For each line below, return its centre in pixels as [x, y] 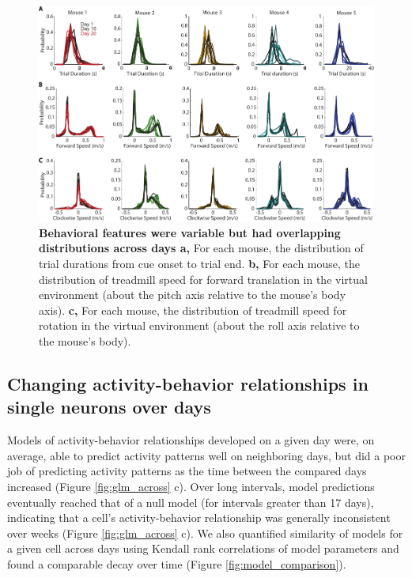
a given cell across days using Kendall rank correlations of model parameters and [203, 548]
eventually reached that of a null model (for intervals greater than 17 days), [191, 502]
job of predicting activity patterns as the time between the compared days [187, 471]
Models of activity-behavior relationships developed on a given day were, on [191, 440]
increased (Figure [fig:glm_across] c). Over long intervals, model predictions [191, 486]
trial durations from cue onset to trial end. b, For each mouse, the [200, 263]
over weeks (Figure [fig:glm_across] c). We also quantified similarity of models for [205, 533]
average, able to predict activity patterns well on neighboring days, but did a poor [206, 455]
